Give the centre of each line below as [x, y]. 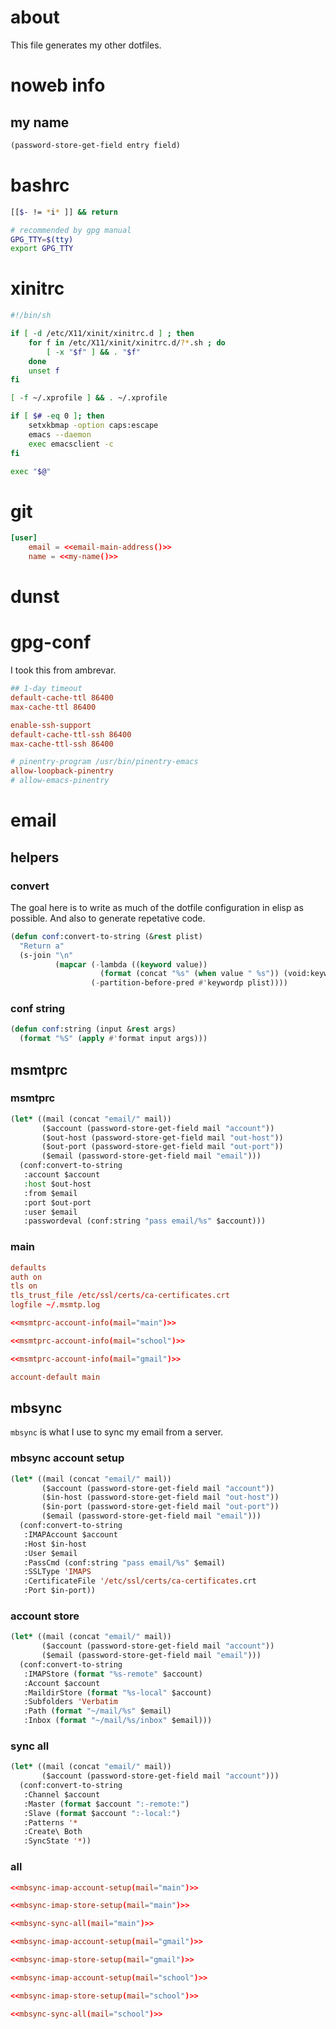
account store [45, 1616]
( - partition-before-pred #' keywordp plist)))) [189, 983]
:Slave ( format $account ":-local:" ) [102, 1813]
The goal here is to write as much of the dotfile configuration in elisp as [157, 907]
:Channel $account [62, 1794]
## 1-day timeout [46, 689]
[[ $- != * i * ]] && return [64, 212]
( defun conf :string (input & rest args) [93, 1029]
